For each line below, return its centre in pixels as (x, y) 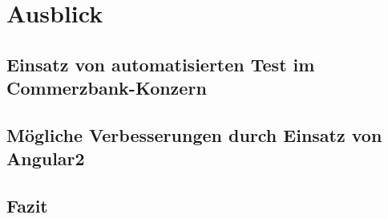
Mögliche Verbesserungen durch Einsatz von (194, 134)
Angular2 (46, 158)
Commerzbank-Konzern (107, 88)
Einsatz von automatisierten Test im (161, 64)
